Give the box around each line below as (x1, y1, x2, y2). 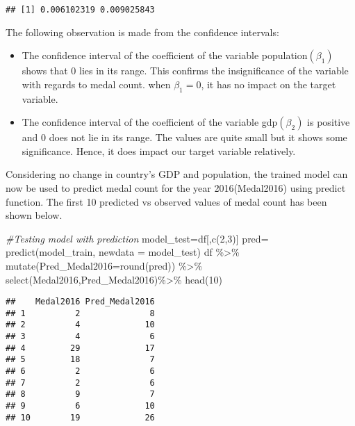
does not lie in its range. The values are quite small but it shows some (49, 130, 347, 145)
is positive (307, 115, 350, 129)
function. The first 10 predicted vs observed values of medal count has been (6, 194, 327, 208)
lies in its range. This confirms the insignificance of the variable (79, 63, 349, 78)
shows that (22, 63, 68, 78)
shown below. (6, 208, 63, 222)
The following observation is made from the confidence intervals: (6, 24, 279, 39)
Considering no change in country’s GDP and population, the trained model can (6, 167, 348, 181)
